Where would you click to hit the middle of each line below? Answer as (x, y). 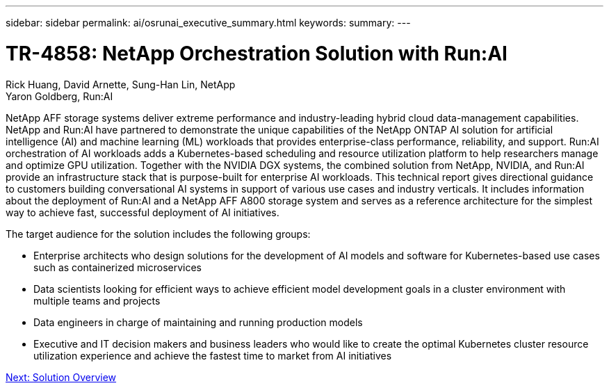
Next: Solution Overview (61, 377)
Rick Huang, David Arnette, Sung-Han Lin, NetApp (121, 84)
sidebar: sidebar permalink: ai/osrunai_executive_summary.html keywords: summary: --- (208, 23)
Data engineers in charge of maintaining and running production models (198, 322)
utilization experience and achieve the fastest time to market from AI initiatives (213, 355)
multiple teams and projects (97, 300)
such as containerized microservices (117, 267)
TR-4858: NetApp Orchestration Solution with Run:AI (257, 53)
